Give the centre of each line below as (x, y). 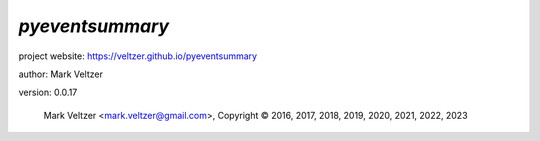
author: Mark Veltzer (61, 74)
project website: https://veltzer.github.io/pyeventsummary (138, 56)
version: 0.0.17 (48, 92)
